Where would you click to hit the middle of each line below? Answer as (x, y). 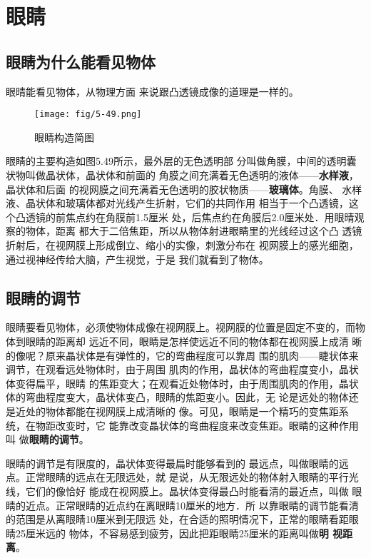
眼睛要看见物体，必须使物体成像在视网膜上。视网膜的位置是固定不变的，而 (181, 327)
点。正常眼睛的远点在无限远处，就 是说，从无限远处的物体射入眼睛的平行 (177, 477)
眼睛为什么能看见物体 (81, 61)
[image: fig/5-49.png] (88, 115)
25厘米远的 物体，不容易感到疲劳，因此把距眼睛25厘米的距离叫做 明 (172, 533)
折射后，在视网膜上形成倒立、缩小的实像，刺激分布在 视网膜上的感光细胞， (182, 244)
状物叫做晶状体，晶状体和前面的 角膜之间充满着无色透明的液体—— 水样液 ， (182, 175)
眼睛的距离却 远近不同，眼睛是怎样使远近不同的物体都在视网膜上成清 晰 (194, 341)
